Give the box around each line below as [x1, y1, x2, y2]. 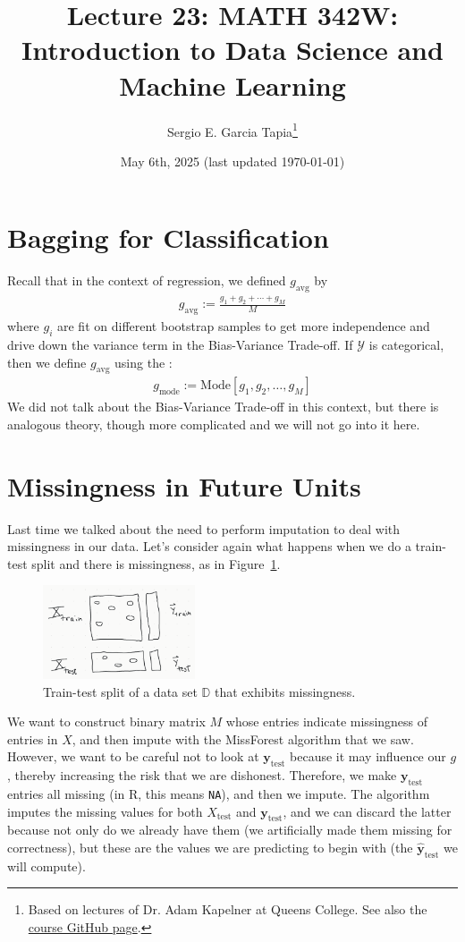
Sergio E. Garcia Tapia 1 [167, 119, 298, 140]
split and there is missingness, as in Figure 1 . [31, 554, 281, 573]
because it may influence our [290, 747, 446, 766]
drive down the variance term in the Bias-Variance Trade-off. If [7, 335, 353, 353]
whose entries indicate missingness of [225, 712, 428, 731]
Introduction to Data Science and [21, 31, 444, 68]
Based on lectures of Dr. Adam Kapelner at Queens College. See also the [28, 900, 427, 919]
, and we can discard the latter [283, 802, 452, 820]
